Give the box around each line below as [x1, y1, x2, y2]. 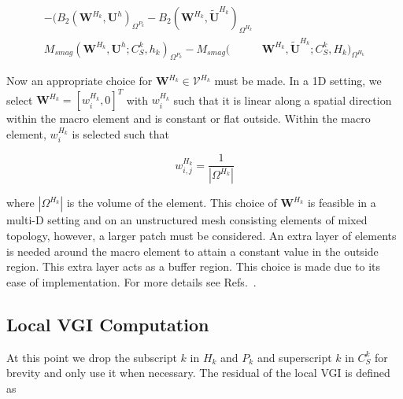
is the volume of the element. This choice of [66, 194, 277, 211]
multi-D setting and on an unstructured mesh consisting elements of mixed [6, 212, 368, 228]
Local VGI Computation [6, 312, 209, 336]
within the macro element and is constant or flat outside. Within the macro [6, 110, 371, 127]
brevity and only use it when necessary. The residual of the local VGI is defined [6, 364, 390, 381]
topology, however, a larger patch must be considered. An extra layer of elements [6, 227, 397, 243]
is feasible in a [307, 194, 376, 211]
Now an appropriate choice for [6, 72, 153, 89]
